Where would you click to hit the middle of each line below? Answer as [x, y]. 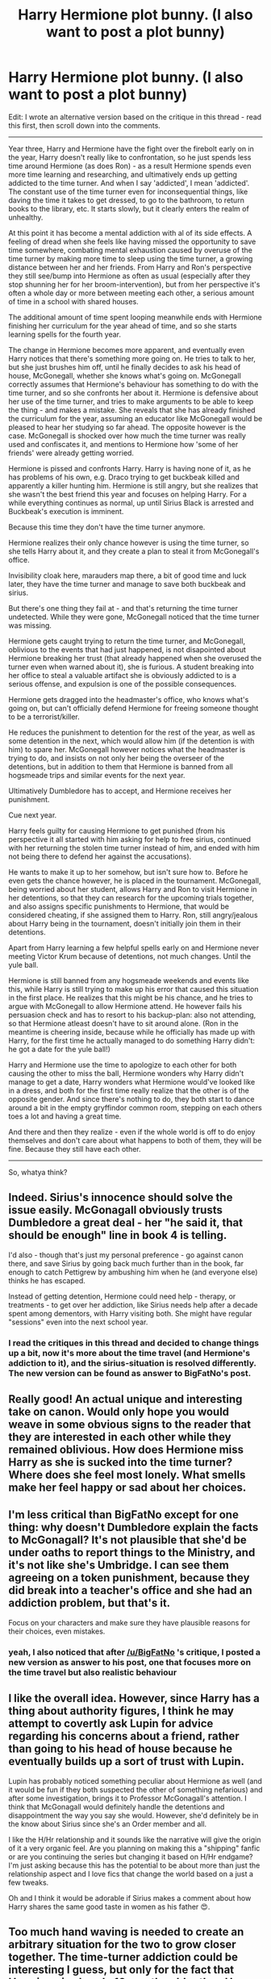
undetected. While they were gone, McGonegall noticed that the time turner [134, 617]
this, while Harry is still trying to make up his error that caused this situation [133, 989]
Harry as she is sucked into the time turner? [121, 1462]
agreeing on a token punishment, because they [129, 1578]
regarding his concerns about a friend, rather [124, 1736]
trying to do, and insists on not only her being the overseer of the [116, 758]
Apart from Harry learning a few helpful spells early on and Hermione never [134, 948]
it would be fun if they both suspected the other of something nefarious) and [135, 1789]
